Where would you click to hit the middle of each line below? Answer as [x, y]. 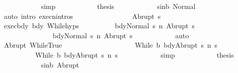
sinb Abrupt [60, 64]
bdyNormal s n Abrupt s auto [121, 35]
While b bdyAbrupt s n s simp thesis [134, 54]
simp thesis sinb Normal [118, 6]
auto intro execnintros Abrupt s [82, 16]
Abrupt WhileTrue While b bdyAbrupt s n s [111, 45]
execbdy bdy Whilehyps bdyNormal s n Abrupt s [99, 26]
